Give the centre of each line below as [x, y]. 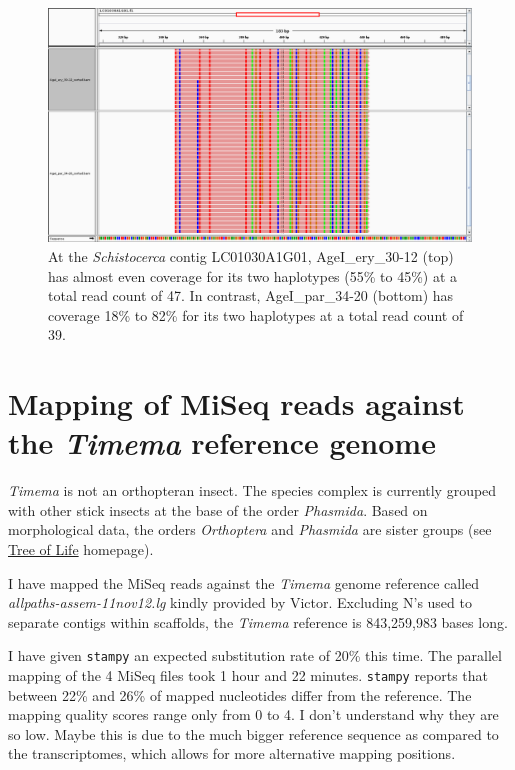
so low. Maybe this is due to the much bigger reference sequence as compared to [253, 733]
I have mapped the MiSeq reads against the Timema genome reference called [244, 582]
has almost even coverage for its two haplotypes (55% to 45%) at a [253, 275]
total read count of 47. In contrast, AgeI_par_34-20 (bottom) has [251, 295]
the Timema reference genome [222, 443]
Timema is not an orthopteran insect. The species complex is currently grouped [252, 490]
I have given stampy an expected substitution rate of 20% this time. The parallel [255, 655]
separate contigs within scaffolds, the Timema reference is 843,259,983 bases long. [258, 621]
